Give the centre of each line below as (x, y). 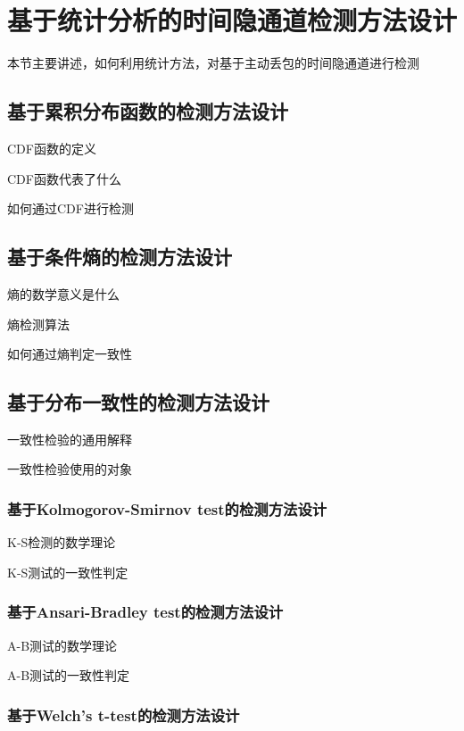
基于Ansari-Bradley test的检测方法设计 (145, 612)
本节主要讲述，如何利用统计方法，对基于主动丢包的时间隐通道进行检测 (213, 63)
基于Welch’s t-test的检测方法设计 (124, 714)
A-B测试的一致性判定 (69, 675)
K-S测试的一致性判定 (68, 572)
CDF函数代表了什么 (64, 178)
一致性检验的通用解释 (70, 439)
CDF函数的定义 (52, 148)
